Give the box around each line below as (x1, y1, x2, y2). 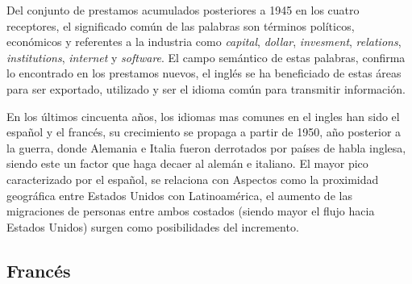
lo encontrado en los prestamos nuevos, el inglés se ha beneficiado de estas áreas (6, 65, 402, 81)
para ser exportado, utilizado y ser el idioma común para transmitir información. (6, 80, 406, 97)
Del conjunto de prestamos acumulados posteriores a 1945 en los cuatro (6, 2, 360, 18)
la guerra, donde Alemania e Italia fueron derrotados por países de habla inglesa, (6, 139, 406, 156)
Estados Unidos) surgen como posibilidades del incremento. (6, 218, 299, 235)
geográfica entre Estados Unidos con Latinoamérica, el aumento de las (6, 186, 352, 203)
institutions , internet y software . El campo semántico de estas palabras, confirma (6, 48, 406, 65)
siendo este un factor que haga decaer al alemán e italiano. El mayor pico (6, 155, 368, 172)
